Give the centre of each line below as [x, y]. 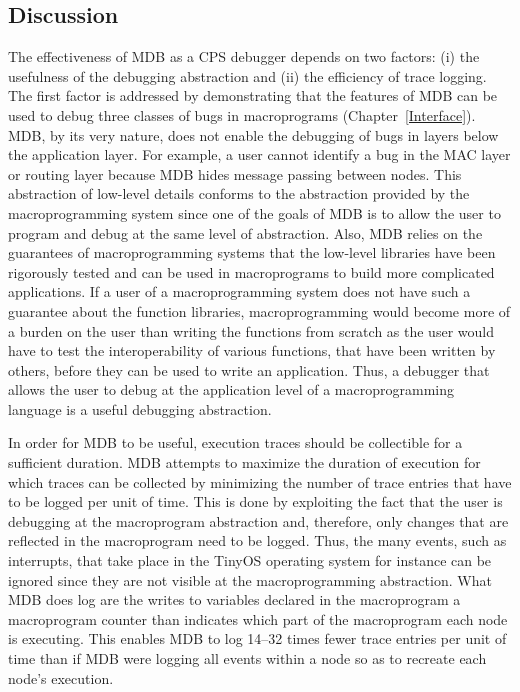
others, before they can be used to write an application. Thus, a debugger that [249, 369]
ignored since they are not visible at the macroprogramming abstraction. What [250, 579]
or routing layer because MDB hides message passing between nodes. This [235, 173]
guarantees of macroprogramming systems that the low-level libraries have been [252, 252]
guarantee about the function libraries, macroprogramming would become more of [259, 310]
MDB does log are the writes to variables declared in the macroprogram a [234, 599]
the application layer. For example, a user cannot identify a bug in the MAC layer [259, 154]
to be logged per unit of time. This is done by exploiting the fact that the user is [255, 501]
